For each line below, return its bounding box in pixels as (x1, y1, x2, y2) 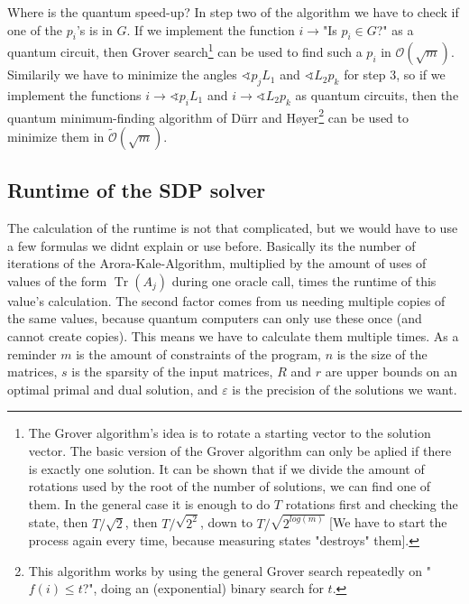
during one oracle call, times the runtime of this (171, 271, 437, 290)
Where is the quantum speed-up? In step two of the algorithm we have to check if (7, 3, 459, 21)
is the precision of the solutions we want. (232, 379, 457, 398)
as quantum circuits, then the (295, 85, 459, 104)
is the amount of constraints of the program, (76, 344, 321, 363)
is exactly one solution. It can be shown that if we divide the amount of (28, 459, 425, 478)
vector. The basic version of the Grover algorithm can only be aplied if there (28, 441, 452, 460)
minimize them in (7, 126, 105, 145)
